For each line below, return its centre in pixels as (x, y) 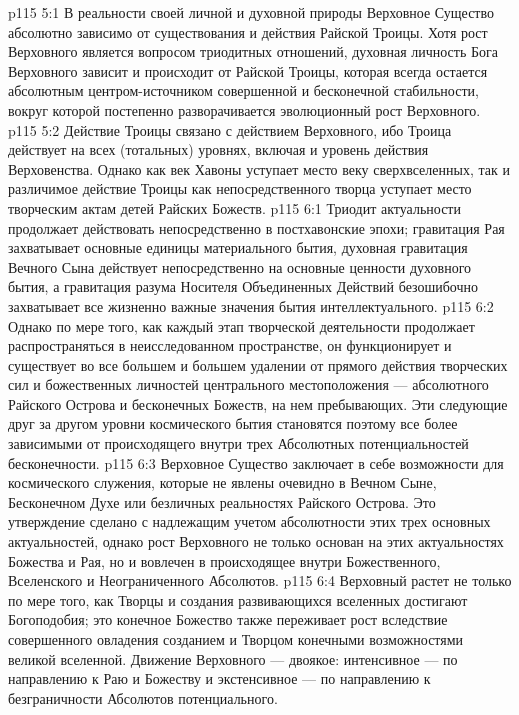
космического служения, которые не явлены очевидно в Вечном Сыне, (222, 482)
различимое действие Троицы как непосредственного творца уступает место (240, 188)
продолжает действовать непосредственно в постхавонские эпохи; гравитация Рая (256, 227)
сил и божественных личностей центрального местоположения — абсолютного (248, 384)
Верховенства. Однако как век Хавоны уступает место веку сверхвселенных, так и (259, 168)
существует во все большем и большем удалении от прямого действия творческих (258, 364)
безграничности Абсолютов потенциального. (143, 697)
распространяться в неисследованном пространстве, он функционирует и (230, 345)
